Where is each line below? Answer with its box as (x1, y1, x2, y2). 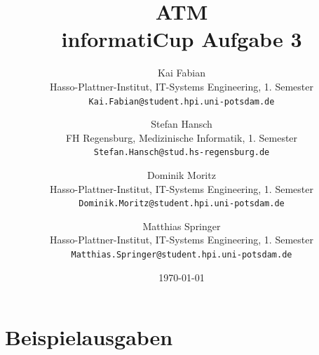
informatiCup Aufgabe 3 (61, 25, 302, 53)
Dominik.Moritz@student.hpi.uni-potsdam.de (79, 199, 285, 209)
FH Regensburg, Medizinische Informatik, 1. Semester (65, 130, 298, 145)
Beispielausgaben (5, 323, 173, 351)
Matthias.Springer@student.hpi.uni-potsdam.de (71, 250, 292, 260)
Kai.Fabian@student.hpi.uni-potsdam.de (88, 96, 275, 107)
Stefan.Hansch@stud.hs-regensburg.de (93, 147, 270, 158)
